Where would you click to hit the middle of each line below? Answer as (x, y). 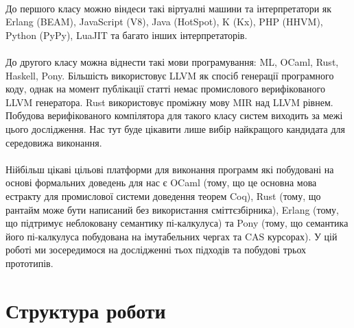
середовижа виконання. (54, 142)
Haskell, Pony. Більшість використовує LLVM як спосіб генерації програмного (170, 75)
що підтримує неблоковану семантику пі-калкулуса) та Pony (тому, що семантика (177, 223)
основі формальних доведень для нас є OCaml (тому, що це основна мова (161, 182)
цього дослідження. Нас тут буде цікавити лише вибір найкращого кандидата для (176, 128)
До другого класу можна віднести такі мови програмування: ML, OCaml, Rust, (172, 61)
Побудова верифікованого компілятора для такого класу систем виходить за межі (174, 115)
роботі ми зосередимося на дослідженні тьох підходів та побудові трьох (156, 250)
